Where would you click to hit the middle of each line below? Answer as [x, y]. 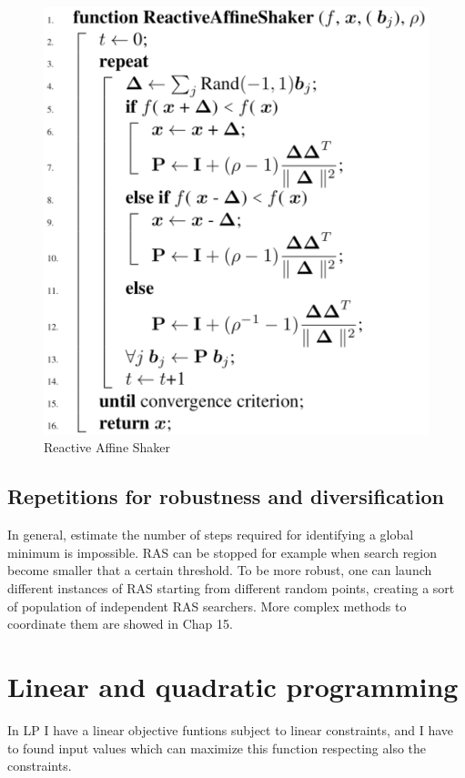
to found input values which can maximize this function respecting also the [217, 748]
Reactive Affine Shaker [107, 447]
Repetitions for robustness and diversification [226, 496]
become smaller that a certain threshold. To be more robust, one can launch [220, 570]
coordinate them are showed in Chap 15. [120, 624]
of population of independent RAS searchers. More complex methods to [207, 606]
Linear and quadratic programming [233, 687]
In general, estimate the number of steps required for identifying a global [211, 535]
